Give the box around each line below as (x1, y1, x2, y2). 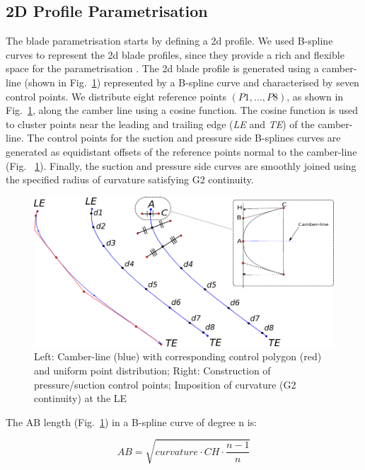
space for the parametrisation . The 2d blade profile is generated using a (6, 61, 319, 76)
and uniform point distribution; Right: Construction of (34, 362, 271, 377)
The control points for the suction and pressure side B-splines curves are (27, 130, 341, 145)
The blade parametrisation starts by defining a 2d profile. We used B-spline (6, 33, 333, 48)
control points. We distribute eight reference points (6, 88, 226, 103)
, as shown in (286, 88, 344, 103)
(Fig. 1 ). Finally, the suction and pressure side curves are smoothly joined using (6, 158, 357, 173)
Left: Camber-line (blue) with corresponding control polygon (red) (34, 349, 322, 364)
